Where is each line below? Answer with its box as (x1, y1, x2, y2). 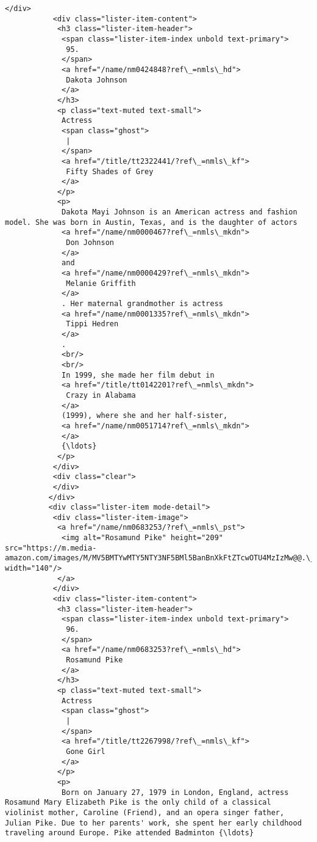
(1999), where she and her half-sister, (62, 411, 228, 420)
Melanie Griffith (66, 279, 136, 288)
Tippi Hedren (66, 320, 119, 329)
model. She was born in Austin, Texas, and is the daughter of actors (5, 218, 297, 227)
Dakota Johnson (66, 75, 127, 84)
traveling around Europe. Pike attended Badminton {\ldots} (5, 829, 254, 838)
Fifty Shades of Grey (66, 167, 154, 176)
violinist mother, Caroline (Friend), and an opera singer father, (5, 808, 285, 817)
